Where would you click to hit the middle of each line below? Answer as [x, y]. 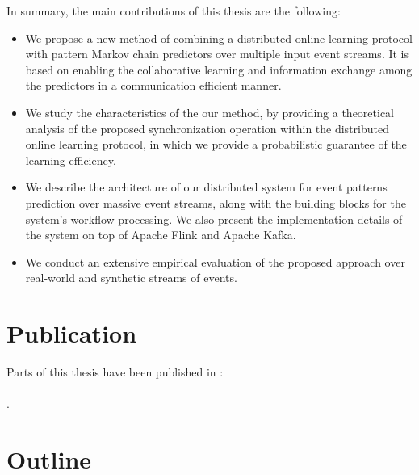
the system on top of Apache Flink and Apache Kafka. [161, 235]
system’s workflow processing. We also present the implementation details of [214, 219]
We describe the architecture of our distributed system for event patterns [206, 187]
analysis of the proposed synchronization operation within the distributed [207, 128]
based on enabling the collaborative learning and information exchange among [219, 69]
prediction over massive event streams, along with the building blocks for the [216, 202]
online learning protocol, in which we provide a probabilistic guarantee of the [216, 144]
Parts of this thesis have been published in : [115, 372]
